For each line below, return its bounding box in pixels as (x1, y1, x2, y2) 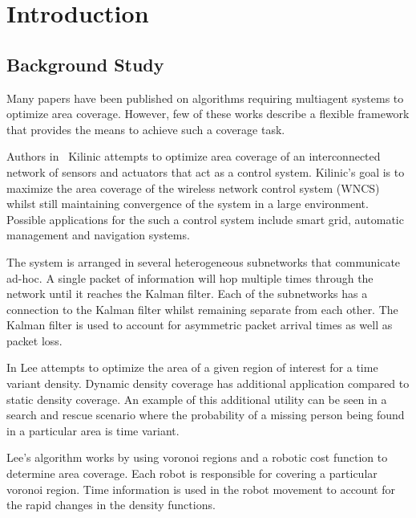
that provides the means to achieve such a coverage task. (6, 120, 285, 137)
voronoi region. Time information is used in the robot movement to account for (6, 480, 395, 497)
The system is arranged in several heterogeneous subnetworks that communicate (6, 253, 401, 270)
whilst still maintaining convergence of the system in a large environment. (6, 195, 369, 212)
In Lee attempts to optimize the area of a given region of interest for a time (6, 359, 378, 376)
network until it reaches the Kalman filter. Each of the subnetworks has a (6, 285, 368, 302)
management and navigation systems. (6, 226, 190, 243)
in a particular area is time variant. (6, 422, 180, 438)
